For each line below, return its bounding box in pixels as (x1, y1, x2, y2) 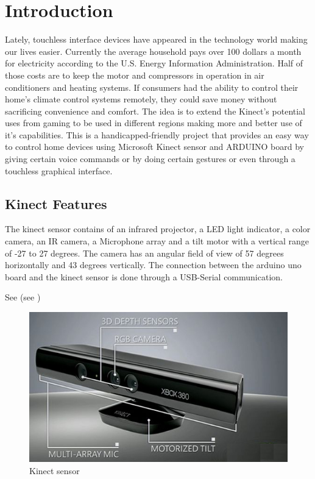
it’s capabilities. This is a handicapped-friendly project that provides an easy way (5, 128, 309, 141)
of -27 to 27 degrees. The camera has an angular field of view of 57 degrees (5, 246, 284, 259)
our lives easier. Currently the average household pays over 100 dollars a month (5, 44, 302, 57)
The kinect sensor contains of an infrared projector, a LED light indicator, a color (5, 222, 311, 235)
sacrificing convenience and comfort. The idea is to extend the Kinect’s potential (5, 104, 306, 117)
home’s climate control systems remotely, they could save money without (5, 93, 277, 105)
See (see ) (5, 291, 41, 303)
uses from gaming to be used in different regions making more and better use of (5, 116, 302, 129)
